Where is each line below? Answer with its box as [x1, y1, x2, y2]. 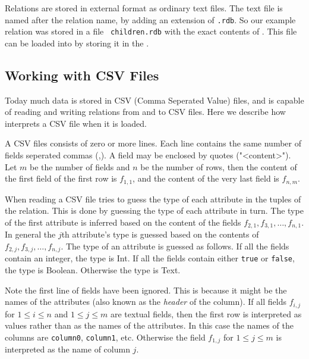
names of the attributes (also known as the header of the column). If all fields [5, 295, 286, 308]
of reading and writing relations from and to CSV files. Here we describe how [5, 105, 286, 118]
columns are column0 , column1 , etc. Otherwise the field [5, 330, 206, 343]
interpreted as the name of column [5, 343, 130, 355]
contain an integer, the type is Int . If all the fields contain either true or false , [5, 252, 295, 264]
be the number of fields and [30, 160, 130, 173]
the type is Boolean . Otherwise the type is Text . [5, 264, 181, 276]
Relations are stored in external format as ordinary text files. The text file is [5, 2, 283, 14]
